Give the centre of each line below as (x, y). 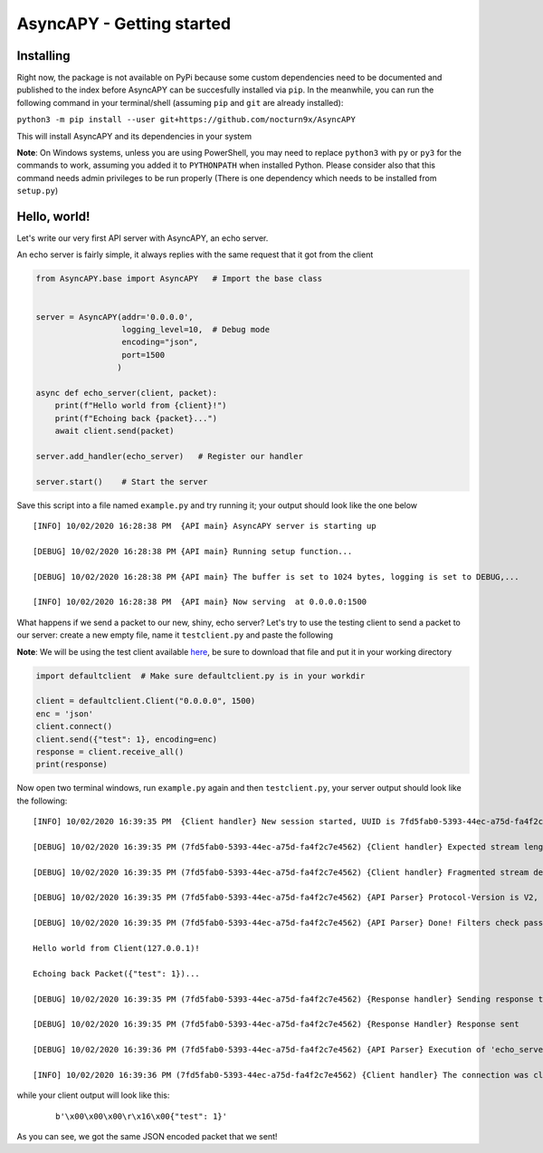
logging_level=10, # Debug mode (196, 330)
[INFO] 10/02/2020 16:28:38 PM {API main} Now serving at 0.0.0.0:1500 (200, 602)
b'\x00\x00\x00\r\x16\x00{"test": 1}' (142, 1116)
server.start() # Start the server (122, 481)
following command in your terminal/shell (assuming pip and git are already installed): (180, 102)
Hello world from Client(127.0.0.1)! (117, 948)
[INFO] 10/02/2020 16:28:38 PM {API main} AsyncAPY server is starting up (205, 526)
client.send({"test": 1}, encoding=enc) (126, 739)
